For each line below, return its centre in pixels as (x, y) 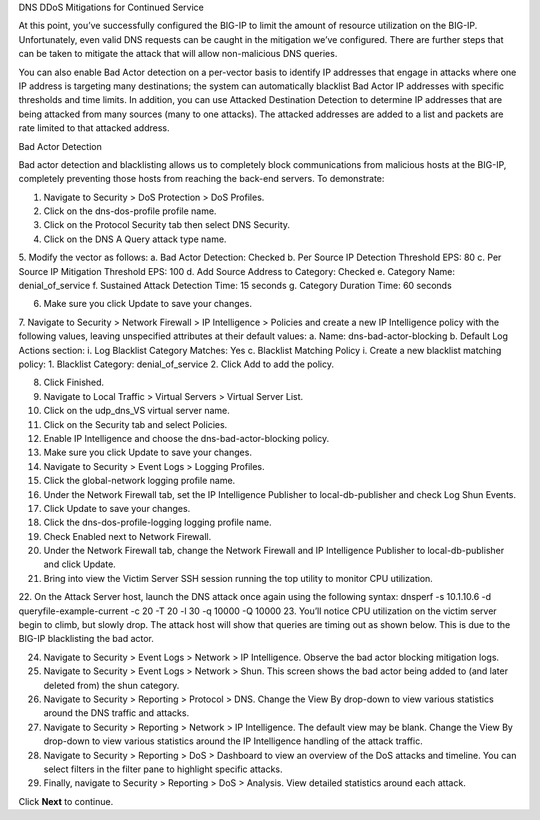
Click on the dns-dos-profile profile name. (130, 211)
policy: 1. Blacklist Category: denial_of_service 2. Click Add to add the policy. (176, 364)
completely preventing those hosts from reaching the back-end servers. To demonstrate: (201, 179)
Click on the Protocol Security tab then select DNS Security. (166, 225)
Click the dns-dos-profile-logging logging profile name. (157, 522)
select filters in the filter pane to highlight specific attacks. (163, 769)
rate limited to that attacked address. (94, 128)
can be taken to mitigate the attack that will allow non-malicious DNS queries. (178, 54)
